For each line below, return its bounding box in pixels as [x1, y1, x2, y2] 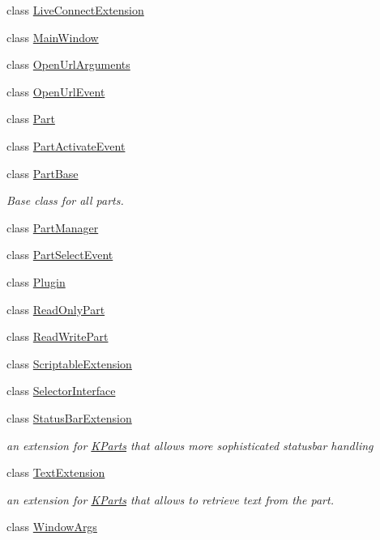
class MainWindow [6, 28, 99, 45]
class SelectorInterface [6, 382, 116, 399]
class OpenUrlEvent [6, 83, 105, 100]
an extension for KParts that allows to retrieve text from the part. [6, 491, 334, 508]
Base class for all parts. [6, 192, 124, 209]
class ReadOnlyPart [6, 300, 105, 317]
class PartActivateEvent [6, 137, 126, 154]
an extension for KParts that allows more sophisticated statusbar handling [6, 436, 374, 453]
